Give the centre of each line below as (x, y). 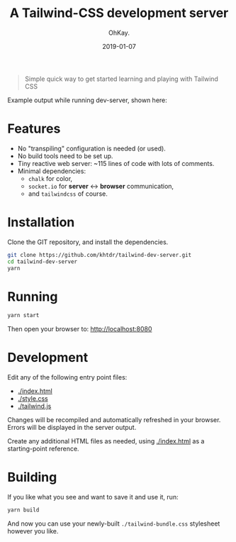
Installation (41, 222)
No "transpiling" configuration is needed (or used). (92, 148)
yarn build (23, 510)
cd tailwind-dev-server (43, 261)
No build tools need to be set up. (65, 156)
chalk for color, (50, 178)
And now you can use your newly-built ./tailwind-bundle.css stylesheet (114, 524)
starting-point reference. (43, 449)
